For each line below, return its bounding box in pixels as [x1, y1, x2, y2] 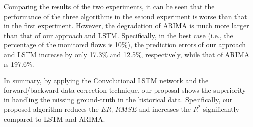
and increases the [139, 104, 191, 114]
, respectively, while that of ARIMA [141, 49, 250, 59]
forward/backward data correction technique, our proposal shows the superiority [4, 85, 246, 95]
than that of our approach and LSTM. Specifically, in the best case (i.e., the [4, 30, 233, 40]
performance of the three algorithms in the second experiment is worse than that [4, 11, 247, 21]
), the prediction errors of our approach [127, 40, 246, 50]
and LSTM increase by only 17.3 [4, 49, 102, 59]
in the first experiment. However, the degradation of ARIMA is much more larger [4, 21, 249, 31]
